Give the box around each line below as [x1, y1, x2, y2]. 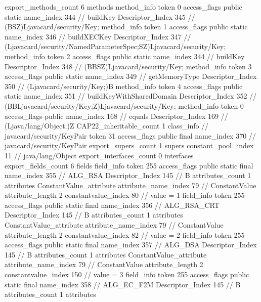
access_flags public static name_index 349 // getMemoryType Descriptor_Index [5, 71, 257, 81]
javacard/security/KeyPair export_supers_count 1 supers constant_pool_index [5, 140, 254, 151]
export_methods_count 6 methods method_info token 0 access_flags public [5, 2, 242, 12]
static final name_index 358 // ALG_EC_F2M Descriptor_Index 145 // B [5, 279, 241, 289]
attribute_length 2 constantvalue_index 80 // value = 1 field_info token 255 [5, 190, 245, 200]
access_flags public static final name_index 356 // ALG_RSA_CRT [5, 199, 220, 210]
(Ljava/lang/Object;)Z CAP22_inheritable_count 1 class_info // [5, 120, 209, 131]
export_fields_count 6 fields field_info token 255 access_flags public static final [5, 160, 253, 170]
